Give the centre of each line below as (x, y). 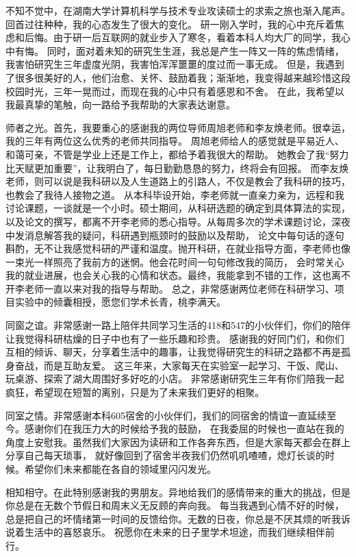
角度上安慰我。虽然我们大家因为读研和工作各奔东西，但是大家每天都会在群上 (178, 442)
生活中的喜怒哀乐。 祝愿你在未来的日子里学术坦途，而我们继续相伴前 (179, 532)
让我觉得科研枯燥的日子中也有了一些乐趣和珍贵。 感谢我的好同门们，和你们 (175, 338)
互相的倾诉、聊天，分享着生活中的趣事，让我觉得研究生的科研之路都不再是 (173, 352)
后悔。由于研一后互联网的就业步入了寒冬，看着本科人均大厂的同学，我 (182, 37)
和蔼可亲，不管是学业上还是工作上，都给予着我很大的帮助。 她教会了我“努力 (177, 154)
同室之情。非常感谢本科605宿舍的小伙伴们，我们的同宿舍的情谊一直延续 (166, 415)
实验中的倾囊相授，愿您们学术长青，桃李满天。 (120, 302)
